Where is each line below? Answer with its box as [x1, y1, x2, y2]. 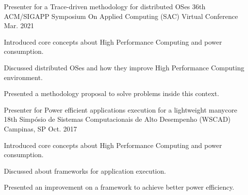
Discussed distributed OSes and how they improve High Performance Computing [4, 62, 245, 72]
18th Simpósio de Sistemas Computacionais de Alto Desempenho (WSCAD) [4, 114, 231, 124]
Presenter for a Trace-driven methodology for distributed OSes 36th [4, 1, 206, 11]
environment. [4, 72, 43, 82]
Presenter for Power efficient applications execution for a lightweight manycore [4, 104, 237, 114]
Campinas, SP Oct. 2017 [4, 123, 77, 133]
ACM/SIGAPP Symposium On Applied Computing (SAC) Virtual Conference [4, 11, 238, 21]
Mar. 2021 [4, 20, 34, 31]
